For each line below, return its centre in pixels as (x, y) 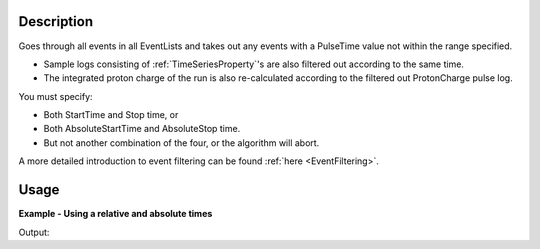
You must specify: (56, 96)
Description (56, 21)
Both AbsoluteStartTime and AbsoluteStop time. (142, 129)
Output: (34, 232)
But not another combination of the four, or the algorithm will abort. (181, 142)
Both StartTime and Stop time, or (111, 115)
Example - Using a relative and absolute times (115, 214)
